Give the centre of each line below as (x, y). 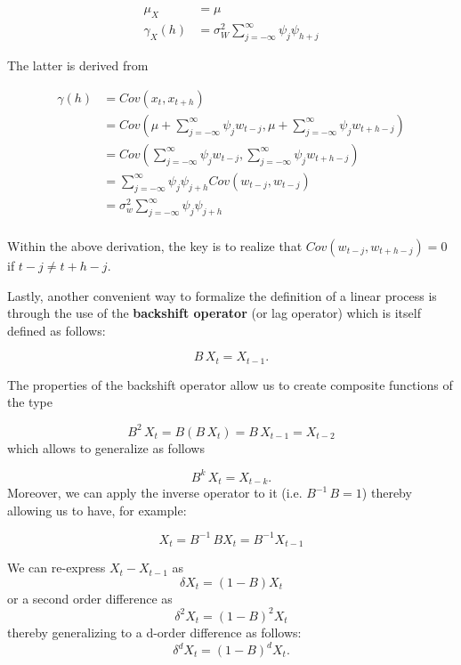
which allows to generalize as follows (106, 447)
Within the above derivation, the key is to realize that (155, 246)
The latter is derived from (78, 65)
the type (30, 402)
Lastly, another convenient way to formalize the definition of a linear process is (222, 295)
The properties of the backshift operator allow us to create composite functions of (230, 384)
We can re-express (57, 568)
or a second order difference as (90, 598)
